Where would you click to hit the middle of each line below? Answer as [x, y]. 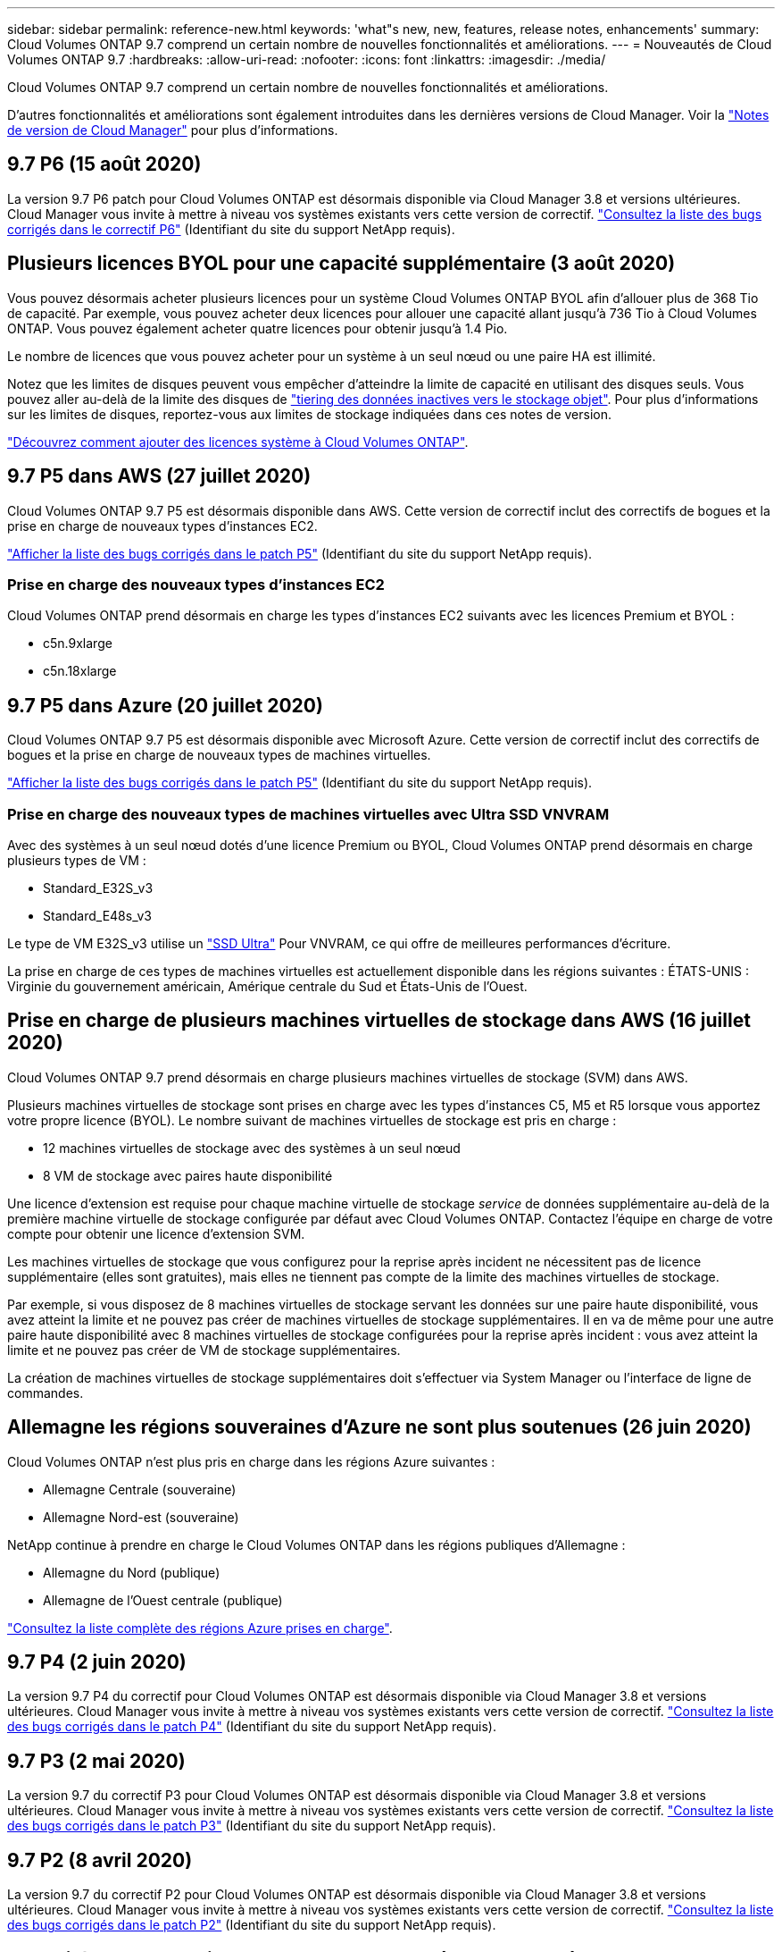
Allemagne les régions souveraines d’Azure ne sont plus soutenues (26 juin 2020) [379, 1427]
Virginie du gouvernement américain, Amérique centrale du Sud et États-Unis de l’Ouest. [267, 986]
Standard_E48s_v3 [97, 915]
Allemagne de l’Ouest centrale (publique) [163, 1600]
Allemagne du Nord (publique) [132, 1572]
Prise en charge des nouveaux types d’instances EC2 [196, 584]
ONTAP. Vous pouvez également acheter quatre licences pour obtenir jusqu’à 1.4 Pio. [258, 328]
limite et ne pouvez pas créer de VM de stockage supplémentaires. [204, 1350]
